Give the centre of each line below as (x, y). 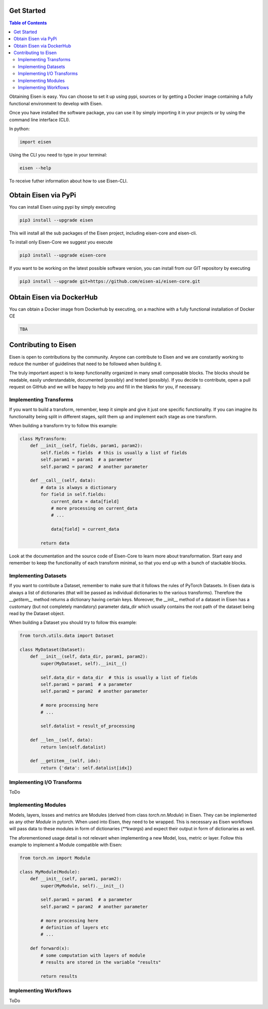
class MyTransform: (43, 439)
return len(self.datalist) (73, 747)
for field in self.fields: (73, 495)
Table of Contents (28, 23)
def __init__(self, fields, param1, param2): (86, 446)
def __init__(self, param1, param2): (76, 879)
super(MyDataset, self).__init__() (84, 663)
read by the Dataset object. (37, 613)
